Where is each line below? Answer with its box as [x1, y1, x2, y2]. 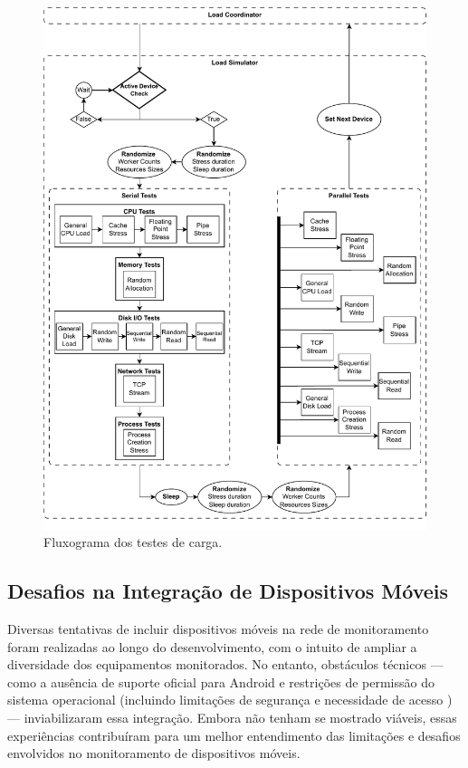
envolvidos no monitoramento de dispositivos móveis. [7, 744, 301, 763]
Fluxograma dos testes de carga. [43, 533, 223, 552]
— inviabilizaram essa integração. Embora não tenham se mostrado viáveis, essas [7, 707, 457, 726]
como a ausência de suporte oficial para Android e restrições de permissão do [7, 672, 435, 691]
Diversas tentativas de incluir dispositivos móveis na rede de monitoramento [7, 619, 429, 638]
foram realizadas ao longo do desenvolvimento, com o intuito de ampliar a [7, 637, 417, 656]
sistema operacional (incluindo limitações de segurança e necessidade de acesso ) [7, 690, 453, 709]
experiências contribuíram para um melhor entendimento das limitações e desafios [7, 725, 461, 744]
